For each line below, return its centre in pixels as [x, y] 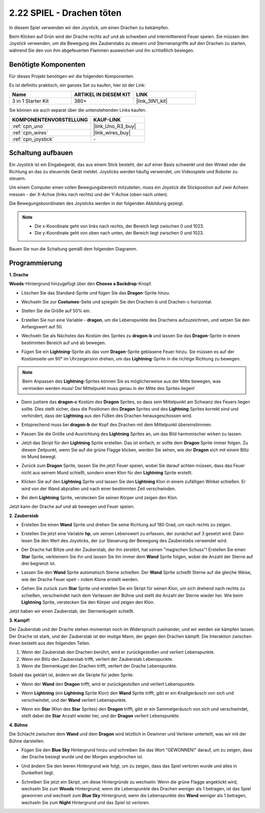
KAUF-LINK [107, 120]
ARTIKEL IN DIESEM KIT [102, 95]
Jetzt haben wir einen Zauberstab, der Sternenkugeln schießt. [72, 611]
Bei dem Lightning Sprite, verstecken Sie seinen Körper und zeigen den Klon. [100, 497]
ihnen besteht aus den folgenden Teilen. [50, 643]
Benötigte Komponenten [47, 64]
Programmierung [36, 263]
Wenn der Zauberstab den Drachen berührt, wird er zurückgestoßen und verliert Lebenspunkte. [118, 652]
